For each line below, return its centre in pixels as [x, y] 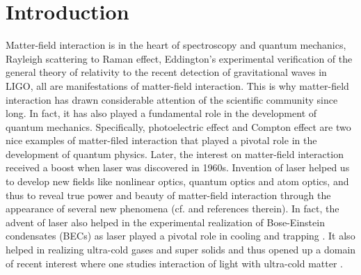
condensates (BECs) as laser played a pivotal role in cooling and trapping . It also [180, 236]
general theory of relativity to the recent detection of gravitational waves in [166, 72]
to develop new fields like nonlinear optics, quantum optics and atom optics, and [177, 181]
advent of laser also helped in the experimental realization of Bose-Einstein [165, 222]
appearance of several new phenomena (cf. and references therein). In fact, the [173, 209]
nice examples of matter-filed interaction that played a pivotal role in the [161, 140]
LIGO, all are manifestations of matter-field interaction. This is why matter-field [177, 85]
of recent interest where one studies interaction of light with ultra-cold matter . [175, 263]
